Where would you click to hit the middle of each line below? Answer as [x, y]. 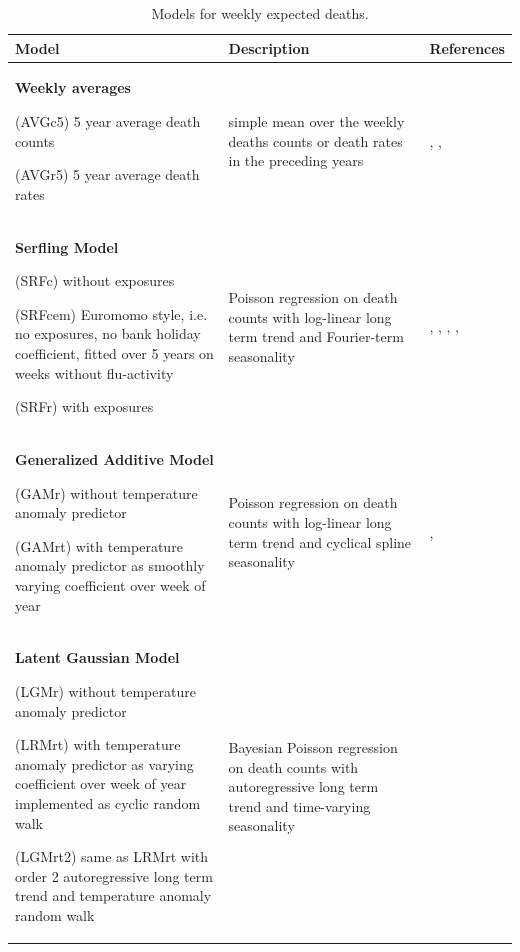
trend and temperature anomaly [113, 895]
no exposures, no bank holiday [108, 333]
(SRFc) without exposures [95, 280]
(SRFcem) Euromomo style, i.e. [111, 313]
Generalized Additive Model [114, 459]
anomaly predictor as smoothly [110, 565]
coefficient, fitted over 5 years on [114, 353]
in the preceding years [296, 160]
